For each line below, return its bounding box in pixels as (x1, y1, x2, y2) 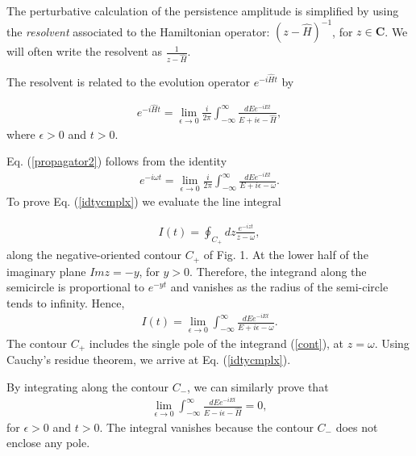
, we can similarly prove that (187, 378, 329, 395)
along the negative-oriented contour (6, 246, 182, 263)
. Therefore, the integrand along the (189, 262, 367, 279)
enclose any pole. (6, 434, 90, 451)
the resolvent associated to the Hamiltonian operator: (6, 23, 270, 40)
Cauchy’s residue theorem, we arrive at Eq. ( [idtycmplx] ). (6, 351, 291, 368)
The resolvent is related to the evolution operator (6, 73, 251, 90)
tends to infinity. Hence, (6, 294, 125, 311)
